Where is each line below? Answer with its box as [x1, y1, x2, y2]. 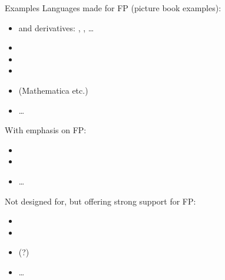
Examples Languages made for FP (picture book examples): [5, 2, 221, 14]
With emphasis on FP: [5, 124, 87, 136]
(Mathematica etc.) [18, 84, 88, 96]
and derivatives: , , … [18, 21, 94, 34]
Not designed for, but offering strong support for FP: [5, 195, 196, 207]
